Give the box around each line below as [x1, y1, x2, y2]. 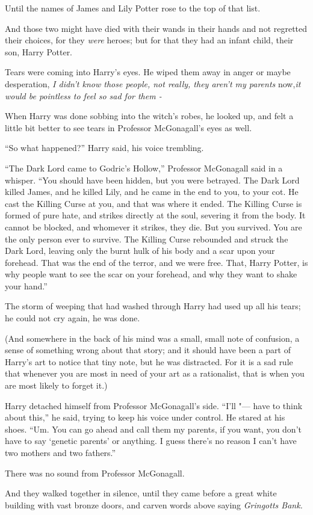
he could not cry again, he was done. [5, 312, 140, 324]
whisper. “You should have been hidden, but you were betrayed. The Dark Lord [5, 173, 300, 186]
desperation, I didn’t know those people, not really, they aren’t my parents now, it [5, 77, 301, 90]
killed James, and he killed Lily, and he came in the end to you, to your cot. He [5, 185, 299, 198]
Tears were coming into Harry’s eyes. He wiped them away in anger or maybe [5, 66, 291, 78]
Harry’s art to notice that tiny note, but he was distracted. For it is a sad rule [5, 355, 293, 368]
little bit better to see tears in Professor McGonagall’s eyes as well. [5, 121, 252, 134]
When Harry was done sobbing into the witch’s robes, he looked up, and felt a [5, 109, 294, 122]
